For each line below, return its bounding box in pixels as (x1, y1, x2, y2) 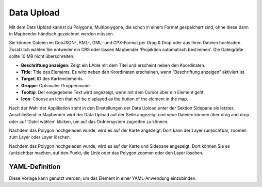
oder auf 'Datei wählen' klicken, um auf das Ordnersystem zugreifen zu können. (9, 119, 169, 125)
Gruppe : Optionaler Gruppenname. (21, 82, 91, 88)
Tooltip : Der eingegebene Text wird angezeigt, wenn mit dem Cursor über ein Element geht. (21, 90, 205, 95)
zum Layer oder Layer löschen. (9, 134, 71, 140)
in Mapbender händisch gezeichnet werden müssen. (9, 31, 114, 36)
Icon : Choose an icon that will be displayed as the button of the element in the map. (21, 96, 189, 102)
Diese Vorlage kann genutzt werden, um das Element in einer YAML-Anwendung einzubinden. (9, 175, 196, 181)
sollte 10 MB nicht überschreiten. (9, 53, 75, 59)
